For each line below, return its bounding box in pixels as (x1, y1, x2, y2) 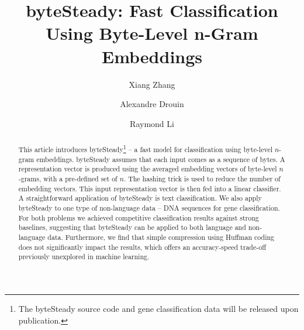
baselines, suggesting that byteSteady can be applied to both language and (18, 222, 246, 232)
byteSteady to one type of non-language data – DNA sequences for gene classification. (18, 202, 280, 212)
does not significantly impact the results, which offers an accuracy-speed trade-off (18, 242, 267, 252)
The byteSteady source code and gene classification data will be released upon (18, 302, 299, 314)
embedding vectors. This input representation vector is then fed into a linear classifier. (18, 183, 281, 193)
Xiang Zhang (129, 78, 175, 90)
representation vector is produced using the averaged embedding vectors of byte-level (18, 164, 277, 174)
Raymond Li (130, 117, 174, 129)
